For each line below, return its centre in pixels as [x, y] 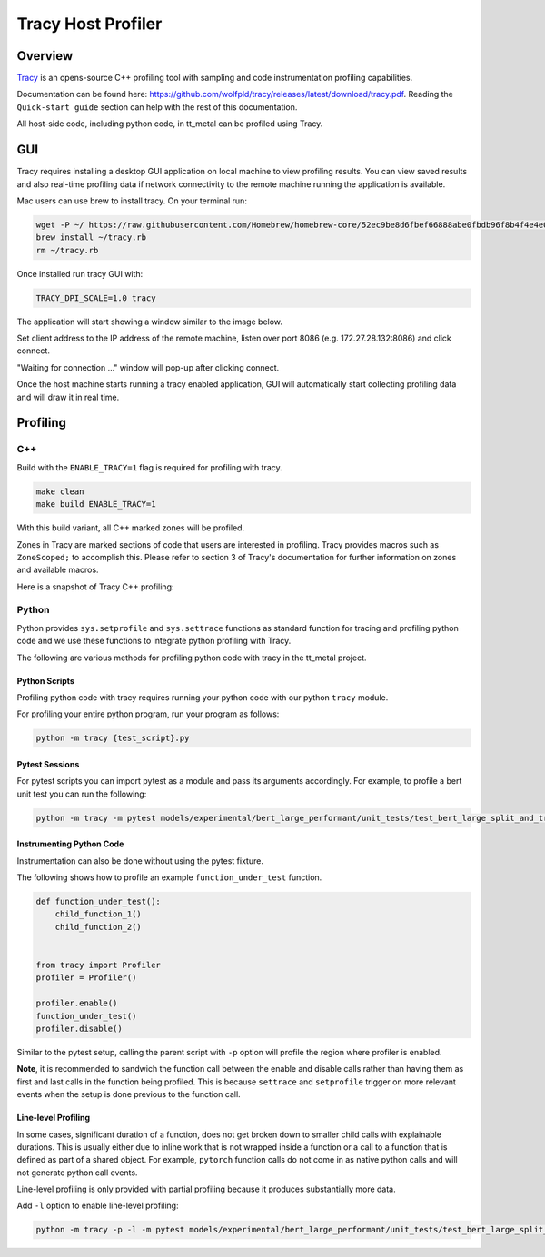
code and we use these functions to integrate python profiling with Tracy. [154, 641]
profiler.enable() [77, 1003]
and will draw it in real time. [68, 397]
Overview [45, 56]
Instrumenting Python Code [70, 844]
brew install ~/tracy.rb [91, 238]
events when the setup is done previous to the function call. [129, 1094]
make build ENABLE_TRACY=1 [96, 505]
